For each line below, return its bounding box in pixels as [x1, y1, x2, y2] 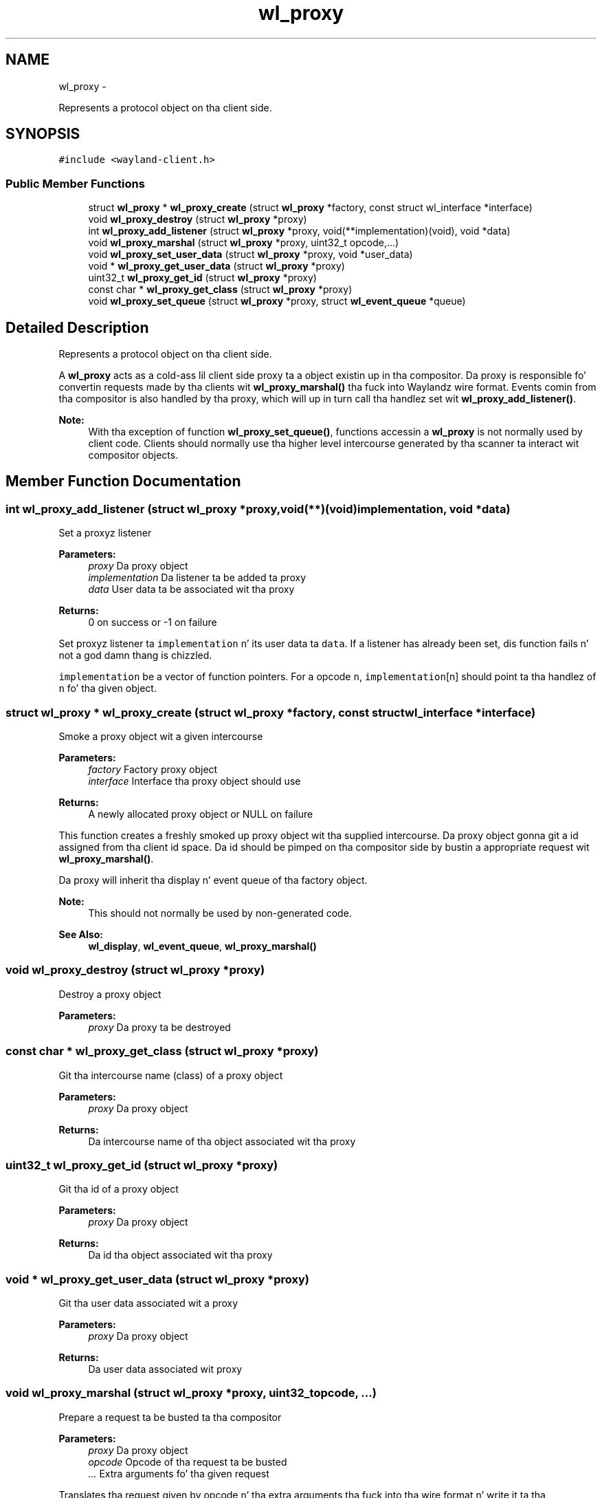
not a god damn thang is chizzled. [58, 649, 212, 662]
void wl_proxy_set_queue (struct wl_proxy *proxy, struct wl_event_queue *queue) [88, 295, 466, 307]
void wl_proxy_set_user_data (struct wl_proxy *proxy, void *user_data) [88, 248, 413, 261]
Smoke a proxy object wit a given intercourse [58, 730, 263, 742]
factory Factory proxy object [88, 763, 218, 775]
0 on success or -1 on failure [88, 616, 217, 629]
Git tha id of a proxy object [58, 1183, 179, 1195]
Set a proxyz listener [58, 527, 152, 539]
